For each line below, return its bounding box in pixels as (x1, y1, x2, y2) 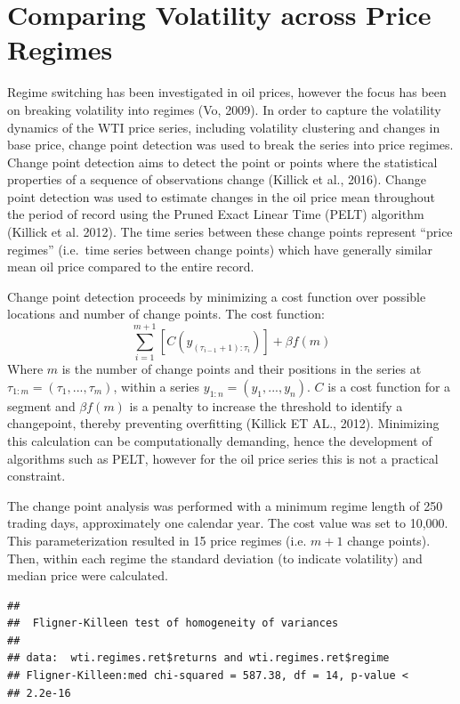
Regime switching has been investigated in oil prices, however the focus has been (7, 83, 447, 101)
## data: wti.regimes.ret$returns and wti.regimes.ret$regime (7, 651, 390, 665)
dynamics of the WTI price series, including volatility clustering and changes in (7, 117, 440, 136)
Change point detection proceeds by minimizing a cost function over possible (7, 287, 426, 305)
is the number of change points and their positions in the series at (61, 360, 422, 378)
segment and (7, 396, 76, 415)
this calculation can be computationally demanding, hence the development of (7, 431, 432, 449)
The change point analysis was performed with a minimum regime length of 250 (7, 496, 443, 514)
